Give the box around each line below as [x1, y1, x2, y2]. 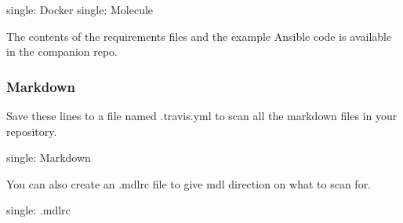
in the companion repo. [6, 43, 118, 60]
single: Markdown [6, 149, 91, 166]
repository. [6, 122, 57, 139]
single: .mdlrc [6, 202, 71, 218]
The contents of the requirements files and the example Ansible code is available [6, 27, 392, 44]
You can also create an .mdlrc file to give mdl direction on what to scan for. [6, 175, 372, 192]
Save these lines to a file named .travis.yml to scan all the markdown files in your [6, 108, 398, 123]
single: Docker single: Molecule [6, 2, 154, 17]
